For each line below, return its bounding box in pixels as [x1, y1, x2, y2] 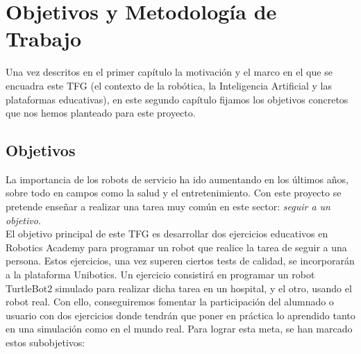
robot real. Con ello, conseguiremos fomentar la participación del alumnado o [6, 294, 334, 309]
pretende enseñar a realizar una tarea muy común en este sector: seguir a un [6, 199, 330, 214]
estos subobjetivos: [6, 335, 85, 350]
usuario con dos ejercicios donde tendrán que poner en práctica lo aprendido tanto [6, 307, 355, 322]
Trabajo [6, 24, 82, 53]
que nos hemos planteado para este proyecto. [6, 106, 196, 120]
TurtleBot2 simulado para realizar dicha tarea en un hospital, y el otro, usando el [6, 280, 352, 295]
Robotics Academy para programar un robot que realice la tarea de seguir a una [6, 239, 347, 254]
